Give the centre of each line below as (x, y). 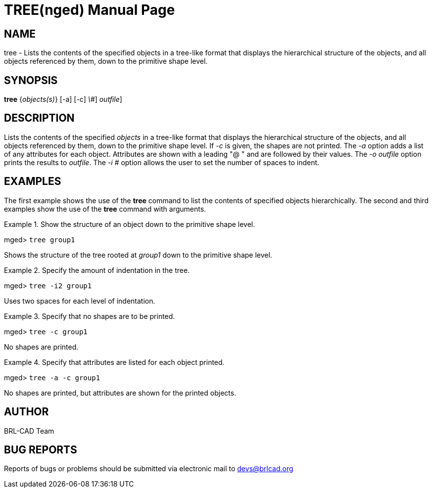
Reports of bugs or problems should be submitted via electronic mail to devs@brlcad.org (149, 469)
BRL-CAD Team (29, 431)
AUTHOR (26, 412)
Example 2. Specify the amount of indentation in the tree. (97, 270)
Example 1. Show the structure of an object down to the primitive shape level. (130, 224)
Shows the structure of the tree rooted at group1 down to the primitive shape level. (138, 255)
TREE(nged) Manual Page (90, 10)
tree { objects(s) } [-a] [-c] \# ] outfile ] (63, 99)
